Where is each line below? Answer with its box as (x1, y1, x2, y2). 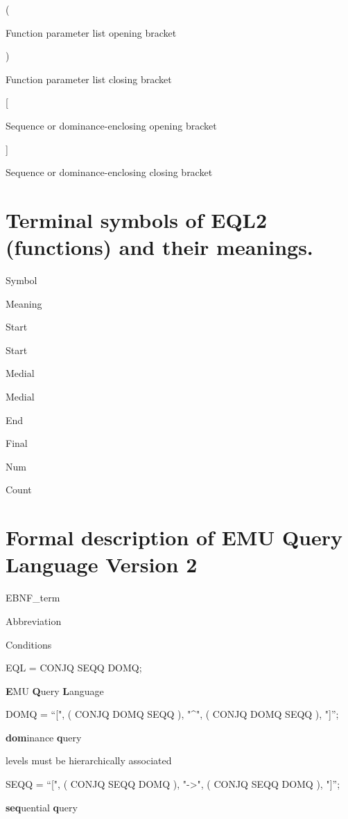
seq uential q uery (6, 800, 78, 814)
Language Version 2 (6, 550, 198, 579)
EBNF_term (6, 590, 60, 605)
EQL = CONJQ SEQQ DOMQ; (6, 660, 142, 675)
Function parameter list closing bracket (6, 71, 172, 86)
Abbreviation (6, 613, 62, 628)
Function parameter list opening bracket (6, 25, 177, 39)
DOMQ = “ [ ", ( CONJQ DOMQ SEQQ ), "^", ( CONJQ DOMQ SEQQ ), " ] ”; (6, 707, 339, 721)
